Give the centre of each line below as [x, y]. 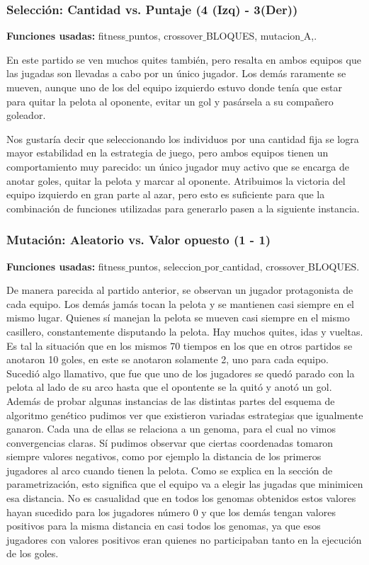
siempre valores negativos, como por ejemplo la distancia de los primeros [164, 456]
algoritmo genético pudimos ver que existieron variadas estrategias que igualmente [185, 415]
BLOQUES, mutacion [253, 36]
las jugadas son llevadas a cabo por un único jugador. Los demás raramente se [176, 73]
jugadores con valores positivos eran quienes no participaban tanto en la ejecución [184, 539]
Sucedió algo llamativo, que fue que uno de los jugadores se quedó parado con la [181, 373]
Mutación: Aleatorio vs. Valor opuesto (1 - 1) [139, 240]
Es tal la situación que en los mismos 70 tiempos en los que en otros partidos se [180, 345]
